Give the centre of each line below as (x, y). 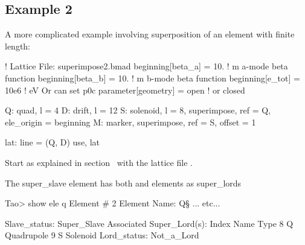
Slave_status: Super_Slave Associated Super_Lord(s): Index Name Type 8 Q (149, 223)
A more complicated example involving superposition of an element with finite (150, 34)
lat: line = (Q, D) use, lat (52, 142)
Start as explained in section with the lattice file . (99, 162)
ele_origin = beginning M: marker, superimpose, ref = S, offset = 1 (130, 122)
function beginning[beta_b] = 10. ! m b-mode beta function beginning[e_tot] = (152, 78)
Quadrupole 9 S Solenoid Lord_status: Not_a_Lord (102, 235)
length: (18, 46)
